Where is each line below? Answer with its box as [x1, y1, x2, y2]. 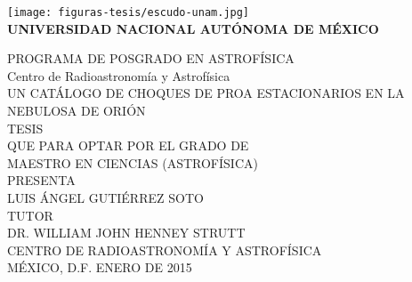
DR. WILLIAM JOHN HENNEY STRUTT [7, 223, 246, 242]
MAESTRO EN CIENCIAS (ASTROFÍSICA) [7, 153, 258, 172]
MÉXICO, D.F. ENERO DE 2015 [7, 258, 192, 277]
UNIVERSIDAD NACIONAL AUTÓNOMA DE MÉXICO [7, 19, 379, 37]
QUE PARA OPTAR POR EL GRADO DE [7, 136, 249, 155]
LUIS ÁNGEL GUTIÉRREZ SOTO [7, 189, 204, 206]
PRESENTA [7, 171, 76, 189]
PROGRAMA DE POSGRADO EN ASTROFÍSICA [7, 49, 295, 68]
